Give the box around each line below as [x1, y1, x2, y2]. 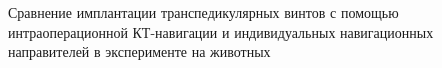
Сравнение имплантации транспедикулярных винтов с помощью [8, 2, 399, 22]
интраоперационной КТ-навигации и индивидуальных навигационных [8, 21, 434, 42]
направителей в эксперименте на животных [8, 41, 271, 62]
